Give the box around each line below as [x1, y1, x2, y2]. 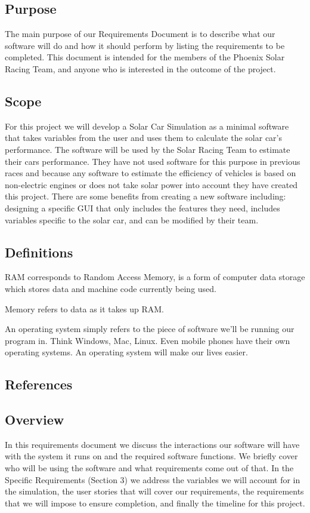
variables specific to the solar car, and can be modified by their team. [5, 213, 259, 226]
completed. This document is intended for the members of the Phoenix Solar [5, 51, 285, 63]
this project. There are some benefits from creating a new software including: [5, 190, 286, 202]
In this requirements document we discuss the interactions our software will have [5, 438, 300, 450]
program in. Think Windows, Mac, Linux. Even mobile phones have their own [5, 334, 290, 346]
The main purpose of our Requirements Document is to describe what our [5, 27, 275, 40]
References [5, 375, 73, 394]
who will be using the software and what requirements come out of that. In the [5, 462, 294, 474]
